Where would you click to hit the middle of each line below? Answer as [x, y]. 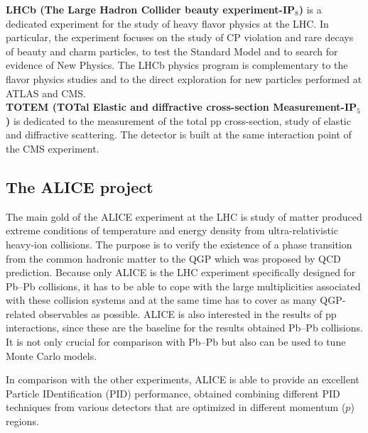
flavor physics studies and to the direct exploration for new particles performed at [184, 78]
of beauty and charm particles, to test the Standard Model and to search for [172, 51]
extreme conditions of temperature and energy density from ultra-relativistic [172, 230]
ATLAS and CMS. [46, 93]
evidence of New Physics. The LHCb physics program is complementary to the [177, 65]
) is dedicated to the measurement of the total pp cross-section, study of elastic [178, 120]
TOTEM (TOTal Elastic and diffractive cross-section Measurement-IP [181, 107]
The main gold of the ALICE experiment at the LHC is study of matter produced [184, 216]
